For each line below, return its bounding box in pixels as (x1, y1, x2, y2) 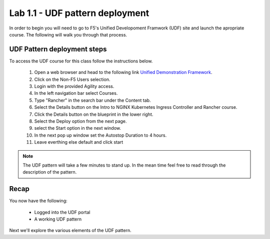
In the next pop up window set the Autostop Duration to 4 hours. (34, 132, 167, 138)
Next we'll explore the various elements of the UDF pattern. (9, 228, 132, 234)
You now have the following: (9, 198, 67, 204)
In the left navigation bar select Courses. (34, 90, 118, 96)
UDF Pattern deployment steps (9, 45, 107, 53)
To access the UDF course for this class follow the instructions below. (9, 58, 153, 64)
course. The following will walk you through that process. (9, 31, 127, 37)
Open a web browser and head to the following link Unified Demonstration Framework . (34, 69, 212, 75)
